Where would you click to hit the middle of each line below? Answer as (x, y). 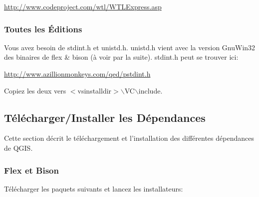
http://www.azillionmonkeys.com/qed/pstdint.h (77, 74)
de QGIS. (18, 148)
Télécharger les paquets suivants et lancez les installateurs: (94, 188)
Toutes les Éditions (43, 29)
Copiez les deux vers (35, 90)
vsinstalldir (95, 90)
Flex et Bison (31, 170)
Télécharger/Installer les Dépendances (105, 117)
